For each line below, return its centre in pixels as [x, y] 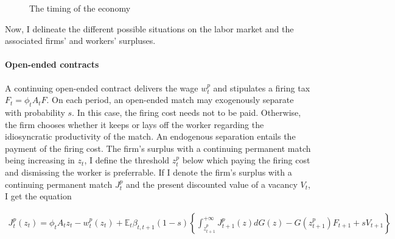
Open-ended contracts [52, 64]
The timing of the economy [80, 8]
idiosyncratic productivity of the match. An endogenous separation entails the [150, 136]
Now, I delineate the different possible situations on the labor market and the [149, 28]
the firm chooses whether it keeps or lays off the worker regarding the [135, 124]
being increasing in [40, 160]
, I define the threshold [127, 160]
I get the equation [38, 196]
